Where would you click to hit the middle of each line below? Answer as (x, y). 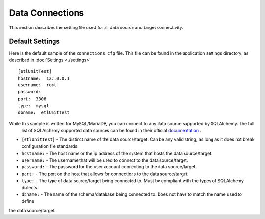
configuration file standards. (50, 146)
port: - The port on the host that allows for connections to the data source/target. (105, 174)
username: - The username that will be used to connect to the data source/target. (105, 160)
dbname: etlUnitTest (44, 112)
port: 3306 (32, 99)
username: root (37, 85)
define (28, 201)
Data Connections (47, 13)
